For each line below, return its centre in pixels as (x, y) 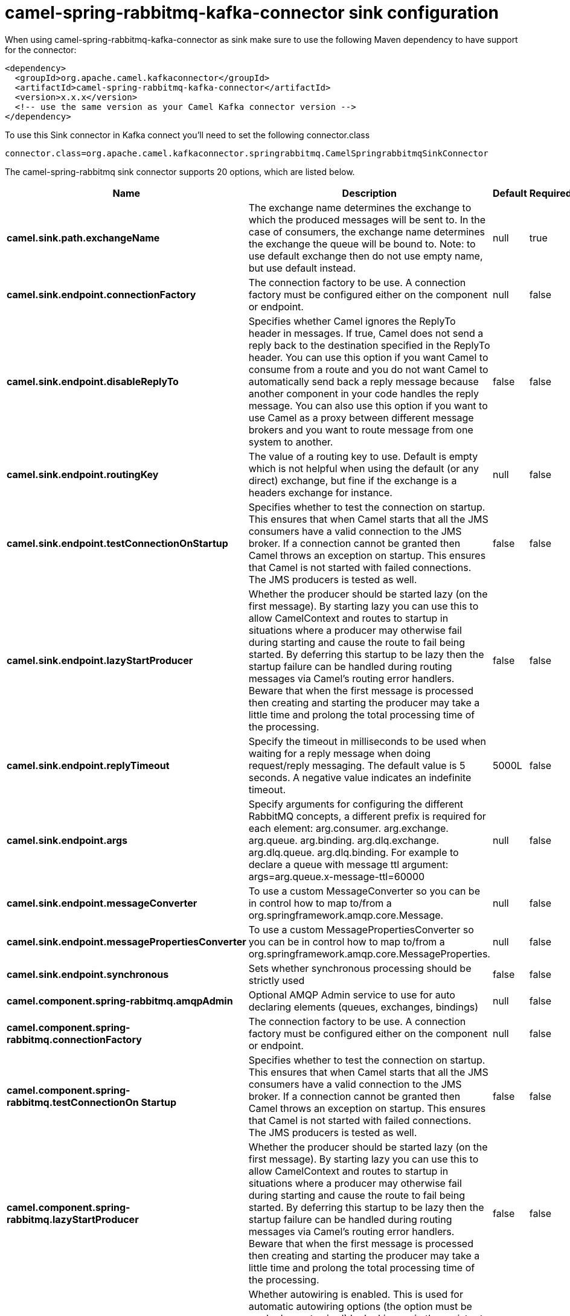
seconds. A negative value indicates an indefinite (360, 777)
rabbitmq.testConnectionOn (73, 1102)
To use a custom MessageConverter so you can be (364, 891)
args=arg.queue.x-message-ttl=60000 (337, 876)
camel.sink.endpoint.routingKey (83, 474)
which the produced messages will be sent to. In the (367, 219)
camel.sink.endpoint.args (67, 840)
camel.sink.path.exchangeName (83, 238)
